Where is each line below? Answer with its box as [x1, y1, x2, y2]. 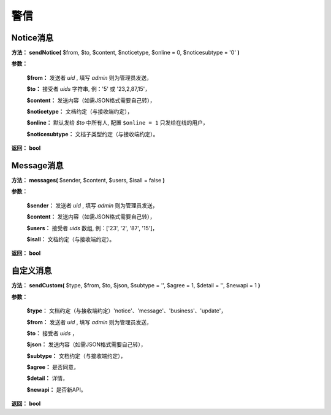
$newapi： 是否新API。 [26, 386, 86, 393]
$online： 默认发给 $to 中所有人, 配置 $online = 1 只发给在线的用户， [26, 119, 208, 126]
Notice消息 [11, 33, 54, 43]
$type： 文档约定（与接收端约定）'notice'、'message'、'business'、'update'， [26, 307, 227, 314]
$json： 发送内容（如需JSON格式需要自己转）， [26, 341, 146, 348]
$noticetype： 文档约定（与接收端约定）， [26, 108, 133, 115]
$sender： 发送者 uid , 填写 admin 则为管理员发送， [26, 201, 158, 209]
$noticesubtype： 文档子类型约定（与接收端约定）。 [26, 130, 159, 138]
